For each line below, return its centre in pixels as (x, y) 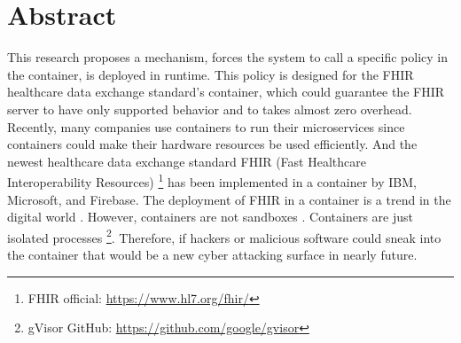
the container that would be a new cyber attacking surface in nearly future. (212, 254)
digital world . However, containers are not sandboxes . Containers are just (210, 217)
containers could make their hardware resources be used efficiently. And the (212, 144)
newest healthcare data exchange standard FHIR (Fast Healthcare (187, 161)
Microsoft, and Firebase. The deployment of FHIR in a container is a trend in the (229, 199)
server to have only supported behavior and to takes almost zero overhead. (210, 109)
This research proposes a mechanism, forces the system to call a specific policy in (227, 57)
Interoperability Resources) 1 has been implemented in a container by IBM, (212, 180)
